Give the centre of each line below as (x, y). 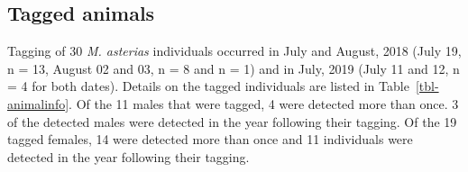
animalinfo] (38, 103)
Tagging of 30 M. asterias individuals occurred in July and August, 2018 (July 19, (234, 51)
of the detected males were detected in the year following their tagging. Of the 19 (232, 121)
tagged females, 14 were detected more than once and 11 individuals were (210, 139)
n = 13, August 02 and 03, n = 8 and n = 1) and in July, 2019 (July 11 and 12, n (234, 68)
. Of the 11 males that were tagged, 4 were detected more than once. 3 (264, 103)
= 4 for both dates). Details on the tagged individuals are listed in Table (208, 86)
